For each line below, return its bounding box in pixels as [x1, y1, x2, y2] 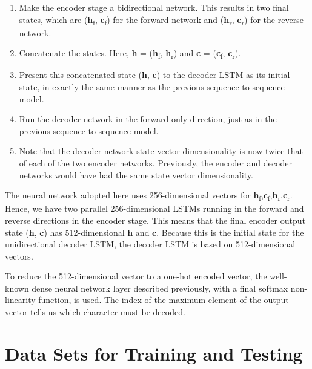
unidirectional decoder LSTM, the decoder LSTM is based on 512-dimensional [5, 238, 296, 250]
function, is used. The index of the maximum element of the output [38, 293, 289, 306]
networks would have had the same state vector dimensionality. [19, 168, 253, 181]
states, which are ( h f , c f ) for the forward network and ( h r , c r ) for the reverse [19, 13, 304, 27]
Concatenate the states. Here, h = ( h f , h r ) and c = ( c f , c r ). [19, 47, 241, 61]
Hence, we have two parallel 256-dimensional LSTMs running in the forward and [5, 202, 304, 215]
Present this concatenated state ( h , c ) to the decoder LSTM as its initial [19, 68, 290, 81]
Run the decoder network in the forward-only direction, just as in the [19, 113, 277, 125]
